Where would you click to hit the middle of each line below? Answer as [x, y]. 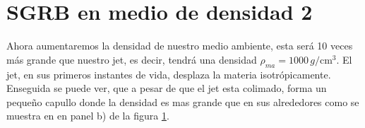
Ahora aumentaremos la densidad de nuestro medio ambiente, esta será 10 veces [180, 46]
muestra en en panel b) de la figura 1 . [88, 116]
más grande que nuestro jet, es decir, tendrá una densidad [132, 59]
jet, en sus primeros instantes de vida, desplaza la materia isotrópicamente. [169, 74]
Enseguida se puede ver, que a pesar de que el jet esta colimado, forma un [167, 88]
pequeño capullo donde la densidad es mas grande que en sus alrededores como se [183, 101]
